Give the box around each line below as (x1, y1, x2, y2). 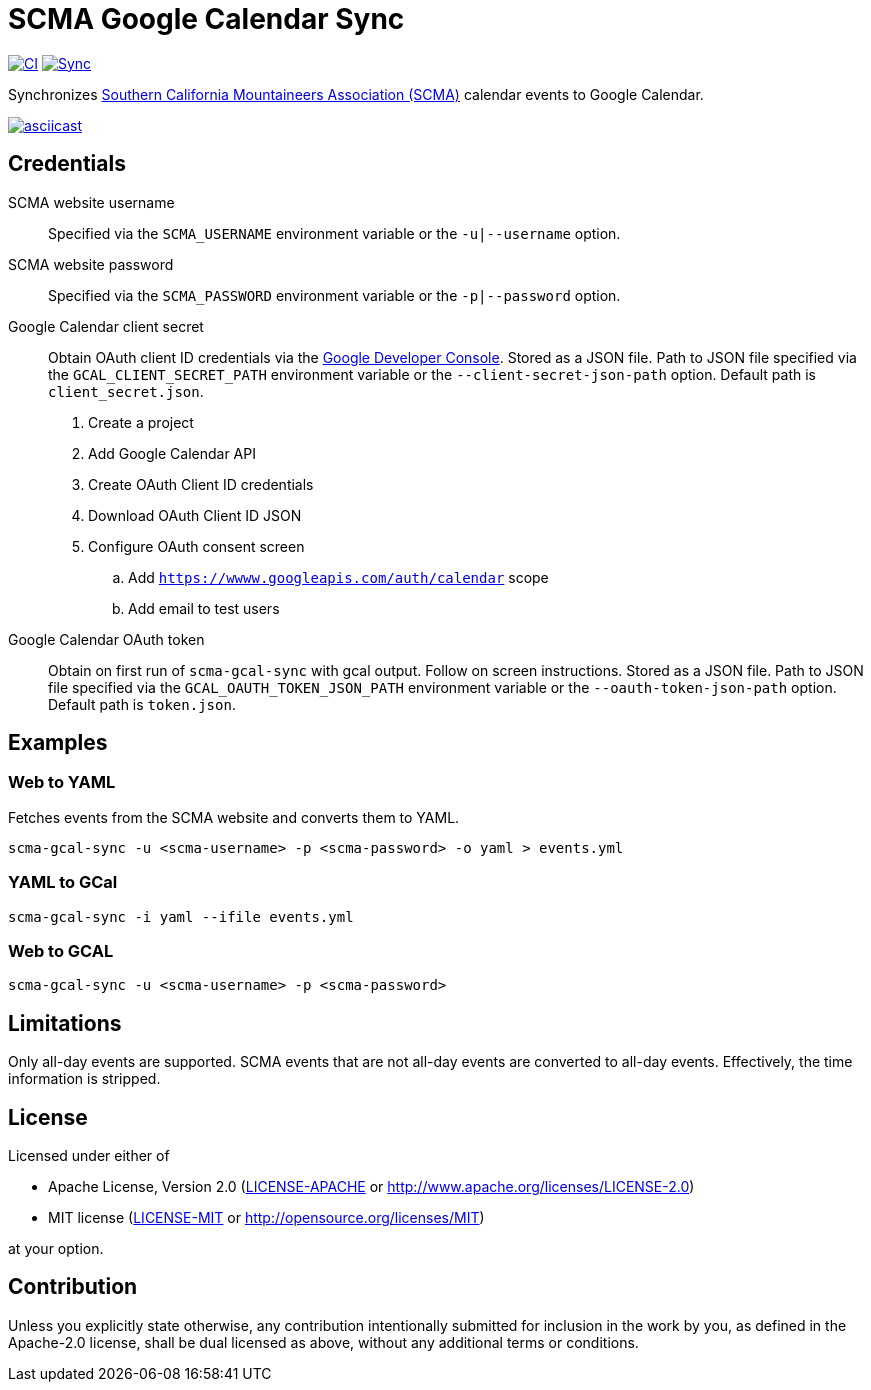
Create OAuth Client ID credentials (88, 475, 314, 493)
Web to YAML (8, 772, 116, 793)
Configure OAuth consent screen (88, 537, 305, 555)
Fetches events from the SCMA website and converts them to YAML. (8, 808, 460, 826)
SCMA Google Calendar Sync (8, 2, 405, 36)
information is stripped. (8, 1070, 161, 1088)
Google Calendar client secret (8, 317, 204, 335)
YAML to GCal (8, 872, 118, 893)
